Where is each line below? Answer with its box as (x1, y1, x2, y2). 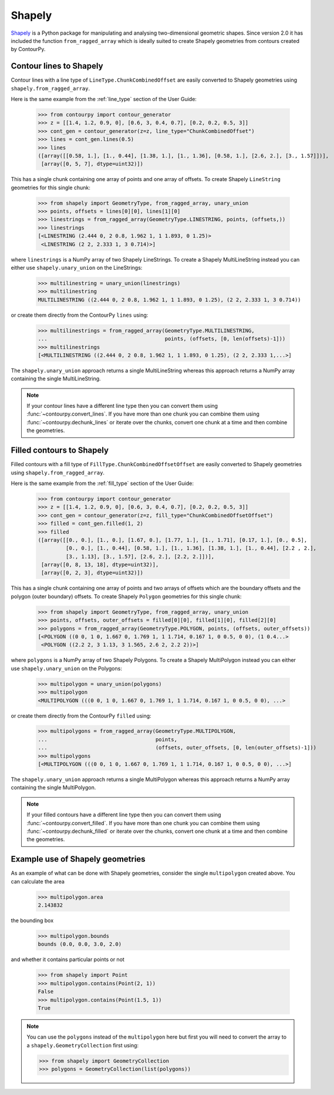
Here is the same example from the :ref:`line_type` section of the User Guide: (11, 96, 197, 103)
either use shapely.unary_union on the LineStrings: (11, 264, 143, 272)
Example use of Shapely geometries (11, 854, 146, 864)
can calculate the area (11, 878, 65, 885)
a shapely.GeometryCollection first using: (26, 1042, 139, 1049)
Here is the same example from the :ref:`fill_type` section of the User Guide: (11, 480, 194, 487)
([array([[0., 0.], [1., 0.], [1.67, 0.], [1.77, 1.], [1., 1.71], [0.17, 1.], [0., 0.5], (38, 537, 308, 543)
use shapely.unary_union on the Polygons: (11, 665, 123, 672)
